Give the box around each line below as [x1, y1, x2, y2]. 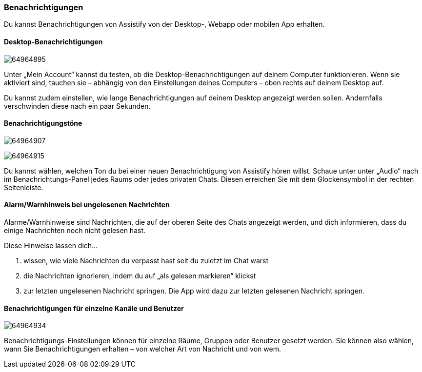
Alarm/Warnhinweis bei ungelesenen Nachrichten [4, 200, 170, 209]
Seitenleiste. [4, 183, 43, 192]
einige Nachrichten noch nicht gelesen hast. [4, 226, 146, 235]
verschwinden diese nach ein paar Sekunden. [4, 101, 151, 110]
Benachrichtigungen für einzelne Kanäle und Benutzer [4, 304, 184, 313]
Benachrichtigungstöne [4, 119, 82, 128]
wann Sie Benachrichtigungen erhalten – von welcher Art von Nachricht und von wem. [4, 345, 281, 353]
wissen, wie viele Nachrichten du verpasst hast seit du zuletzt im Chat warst [23, 256, 269, 265]
